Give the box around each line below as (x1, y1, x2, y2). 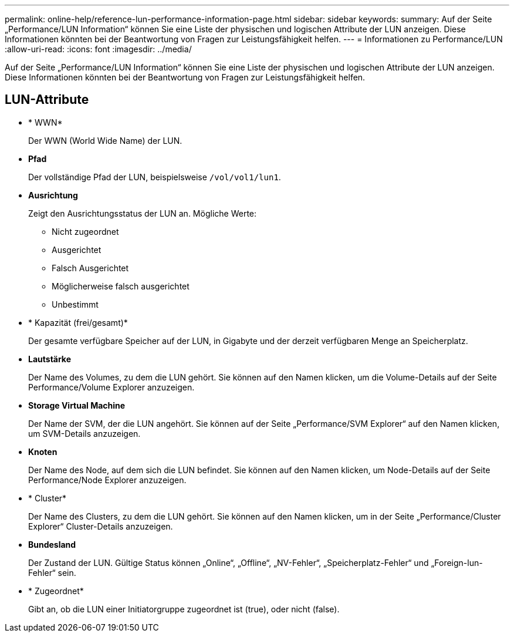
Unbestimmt (52, 299, 99, 309)
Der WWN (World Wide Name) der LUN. (28, 135, 182, 146)
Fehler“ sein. (28, 567, 76, 578)
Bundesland (28, 539, 76, 550)
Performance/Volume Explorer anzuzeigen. (28, 382, 195, 392)
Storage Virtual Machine (28, 400, 126, 410)
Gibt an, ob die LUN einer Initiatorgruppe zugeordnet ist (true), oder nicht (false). (28, 604, 340, 614)
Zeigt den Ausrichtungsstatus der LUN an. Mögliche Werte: (28, 208, 257, 218)
